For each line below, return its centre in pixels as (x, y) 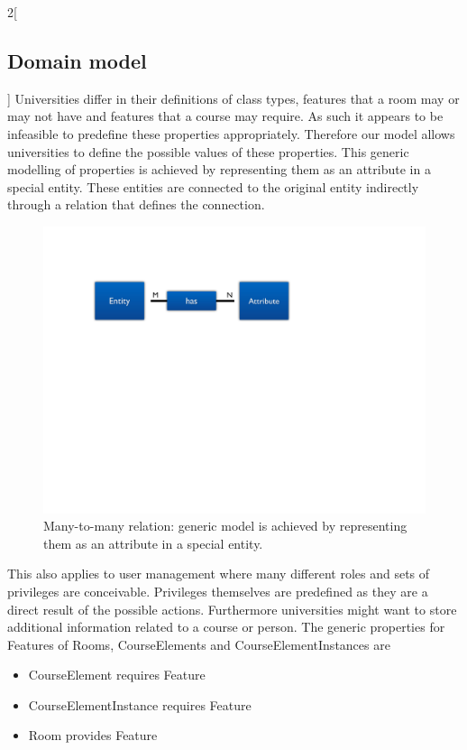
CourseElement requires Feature (117, 675)
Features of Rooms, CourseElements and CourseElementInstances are (199, 644)
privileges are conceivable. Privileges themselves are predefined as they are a (218, 591)
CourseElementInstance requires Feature (140, 704)
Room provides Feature (93, 735)
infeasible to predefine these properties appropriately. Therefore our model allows (231, 133)
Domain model (77, 60)
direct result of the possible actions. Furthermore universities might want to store (232, 609)
